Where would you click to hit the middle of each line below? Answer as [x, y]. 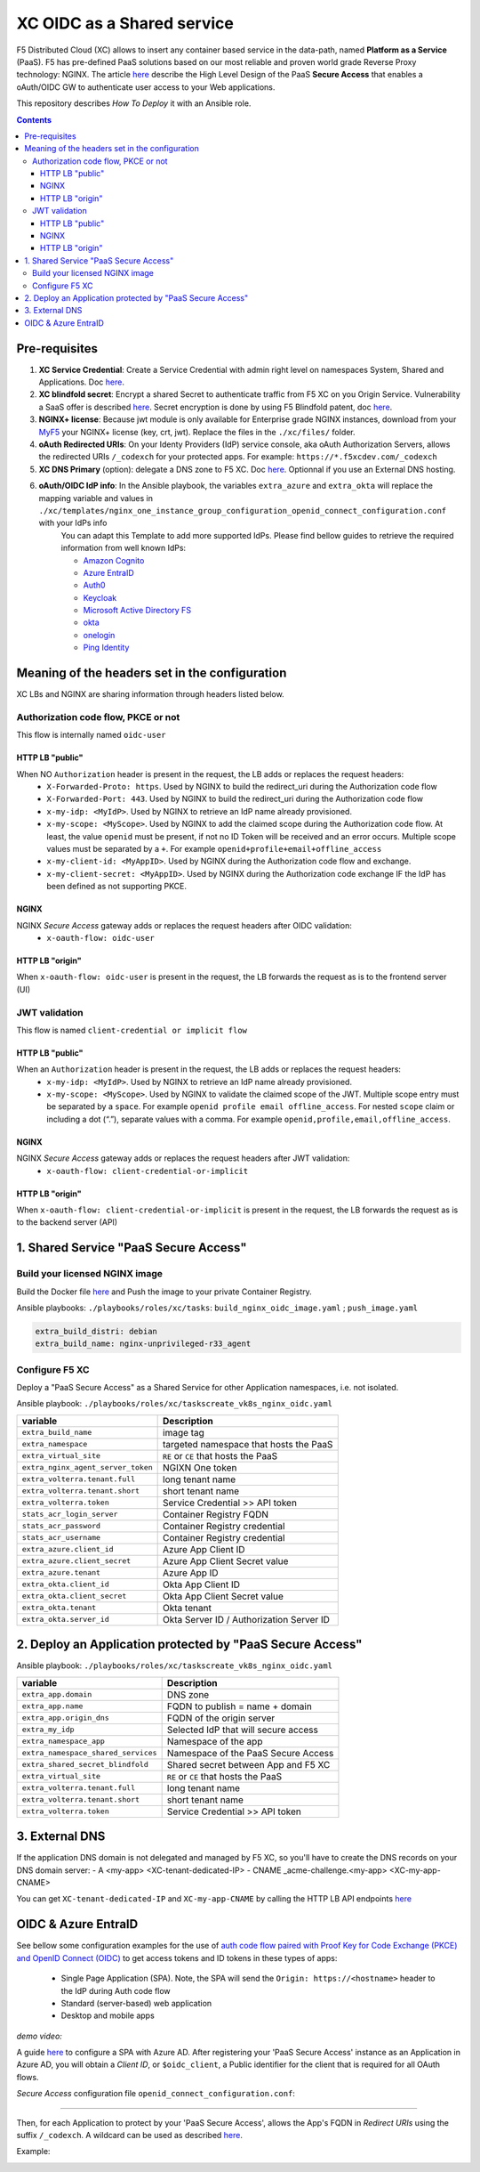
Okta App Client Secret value [224, 1596]
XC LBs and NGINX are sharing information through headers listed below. [150, 694]
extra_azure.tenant [61, 1572]
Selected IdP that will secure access [243, 1730]
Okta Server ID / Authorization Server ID [247, 1619]
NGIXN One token [200, 1467]
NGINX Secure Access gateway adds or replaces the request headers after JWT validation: [183, 1158]
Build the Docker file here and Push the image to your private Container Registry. [164, 1292]
